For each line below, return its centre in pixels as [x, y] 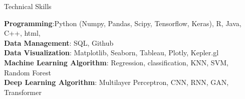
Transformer [23, 92]
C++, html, [22, 33]
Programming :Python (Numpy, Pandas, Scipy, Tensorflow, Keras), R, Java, [123, 23]
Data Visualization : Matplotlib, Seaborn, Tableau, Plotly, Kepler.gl [111, 53]
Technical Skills [28, 6]
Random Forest [28, 72]
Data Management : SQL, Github [59, 42]
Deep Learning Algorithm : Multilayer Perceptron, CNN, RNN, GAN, [116, 82]
